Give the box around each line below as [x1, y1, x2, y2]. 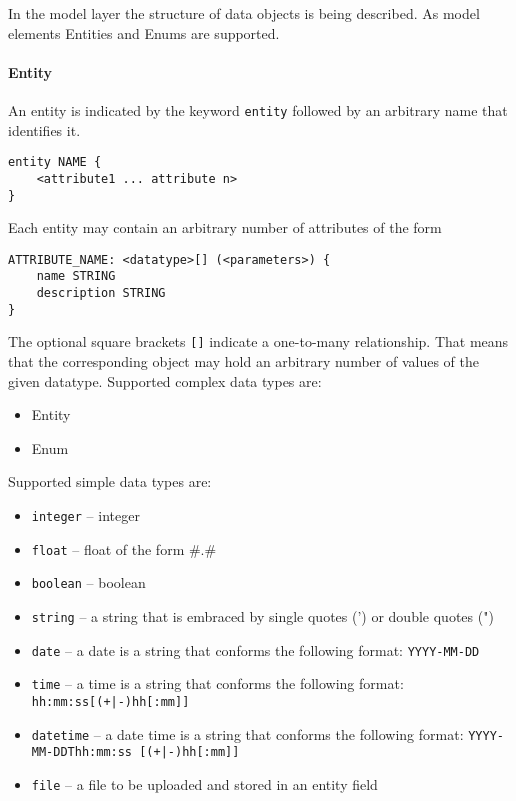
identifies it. [8, 119, 81, 140]
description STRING [36, 286, 166, 301]
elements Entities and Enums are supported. [8, 22, 280, 43]
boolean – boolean [31, 572, 146, 593]
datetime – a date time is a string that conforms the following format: [31, 723, 464, 744]
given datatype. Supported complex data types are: [8, 370, 322, 391]
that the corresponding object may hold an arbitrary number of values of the [8, 351, 479, 372]
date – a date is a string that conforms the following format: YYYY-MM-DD [31, 639, 480, 660]
